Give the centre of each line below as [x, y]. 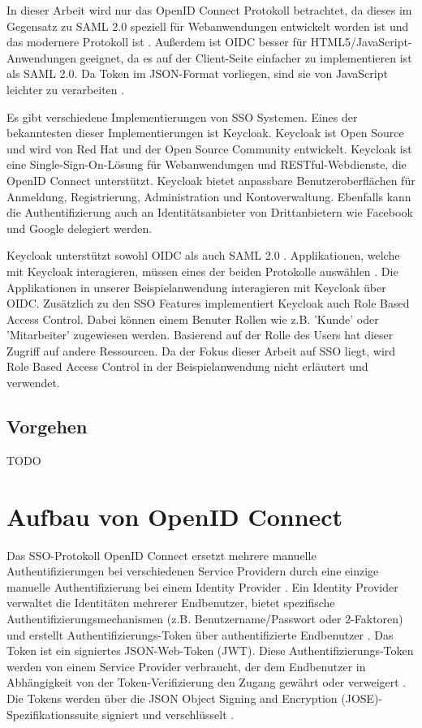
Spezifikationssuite [52, 714]
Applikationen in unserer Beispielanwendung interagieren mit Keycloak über [196, 287]
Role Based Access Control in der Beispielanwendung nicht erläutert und [187, 366]
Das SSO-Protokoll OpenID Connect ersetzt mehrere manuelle [161, 555]
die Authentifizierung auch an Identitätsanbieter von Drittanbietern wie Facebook [210, 212]
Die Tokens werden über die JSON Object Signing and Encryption [172, 698]
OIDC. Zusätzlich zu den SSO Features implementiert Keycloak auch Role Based [208, 303]
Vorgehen [47, 426]
